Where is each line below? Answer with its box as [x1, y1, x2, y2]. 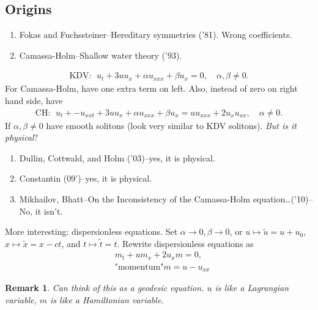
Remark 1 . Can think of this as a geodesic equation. [5, 281, 204, 294]
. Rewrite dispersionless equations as [117, 237, 254, 249]
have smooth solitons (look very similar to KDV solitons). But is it [46, 119, 297, 131]
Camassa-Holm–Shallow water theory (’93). [19, 48, 182, 61]
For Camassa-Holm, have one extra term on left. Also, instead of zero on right [5, 82, 298, 95]
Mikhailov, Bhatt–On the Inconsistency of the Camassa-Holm [19, 193, 251, 205]
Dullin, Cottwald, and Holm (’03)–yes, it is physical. [19, 151, 215, 164]
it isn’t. [35, 204, 63, 217]
